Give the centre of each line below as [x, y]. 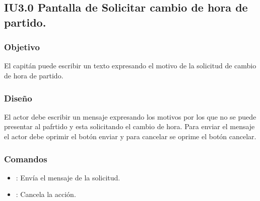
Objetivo [22, 47]
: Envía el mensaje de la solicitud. [68, 177]
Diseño [18, 98]
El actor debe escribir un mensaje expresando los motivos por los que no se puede [130, 116]
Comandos [26, 159]
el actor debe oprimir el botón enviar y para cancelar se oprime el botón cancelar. [130, 136]
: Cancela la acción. [46, 194]
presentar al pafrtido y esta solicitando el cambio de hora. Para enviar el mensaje [129, 126]
